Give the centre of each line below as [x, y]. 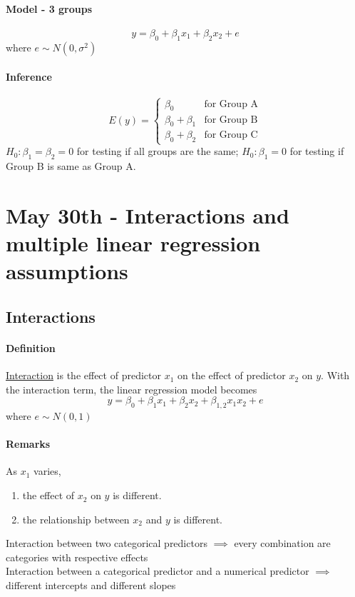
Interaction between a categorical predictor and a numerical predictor [158, 571]
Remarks [28, 444]
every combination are [282, 543]
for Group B [231, 120]
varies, [47, 471]
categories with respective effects [77, 557]
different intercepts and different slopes [91, 585]
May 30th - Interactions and [148, 215]
